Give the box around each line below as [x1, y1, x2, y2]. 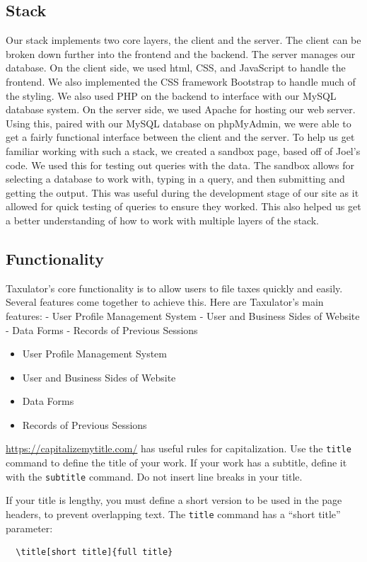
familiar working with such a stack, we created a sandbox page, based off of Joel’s [6, 143, 361, 158]
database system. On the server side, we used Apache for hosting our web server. [6, 102, 356, 117]
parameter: [6, 520, 53, 535]
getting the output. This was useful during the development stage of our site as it [6, 185, 359, 200]
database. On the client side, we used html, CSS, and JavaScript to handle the [6, 60, 346, 75]
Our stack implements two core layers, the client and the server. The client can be [6, 33, 361, 47]
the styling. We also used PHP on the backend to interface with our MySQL [6, 88, 337, 103]
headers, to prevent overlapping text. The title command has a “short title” [6, 506, 341, 521]
